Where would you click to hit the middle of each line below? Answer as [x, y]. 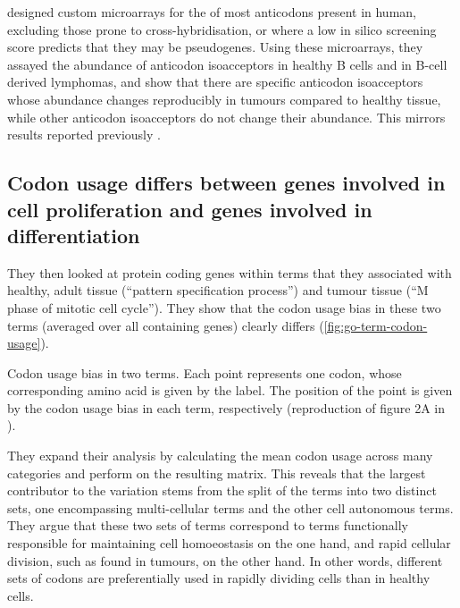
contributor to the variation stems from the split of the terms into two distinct [222, 490]
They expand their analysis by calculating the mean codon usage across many [220, 456]
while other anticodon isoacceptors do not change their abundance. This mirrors [226, 117]
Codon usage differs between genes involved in [226, 183]
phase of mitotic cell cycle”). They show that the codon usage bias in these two [224, 307]
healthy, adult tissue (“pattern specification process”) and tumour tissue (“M [218, 290]
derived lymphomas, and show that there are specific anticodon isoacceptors [215, 82]
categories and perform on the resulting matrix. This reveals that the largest [217, 473]
